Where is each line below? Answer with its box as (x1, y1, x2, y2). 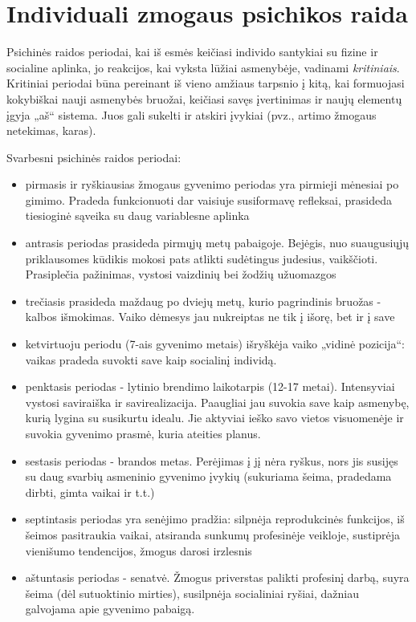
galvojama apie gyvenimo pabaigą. (25, 600, 195, 617)
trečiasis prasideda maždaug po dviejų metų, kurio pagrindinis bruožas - (25, 292, 381, 309)
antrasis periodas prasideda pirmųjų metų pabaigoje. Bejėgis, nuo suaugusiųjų (25, 234, 410, 251)
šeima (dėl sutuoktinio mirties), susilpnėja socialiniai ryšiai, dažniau (25, 584, 360, 601)
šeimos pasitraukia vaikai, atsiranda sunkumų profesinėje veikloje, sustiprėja (25, 526, 401, 543)
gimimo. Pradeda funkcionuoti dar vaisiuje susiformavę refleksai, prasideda (25, 191, 392, 208)
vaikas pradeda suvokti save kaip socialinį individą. (25, 351, 277, 368)
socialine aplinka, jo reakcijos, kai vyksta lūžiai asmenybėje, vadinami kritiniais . (6, 59, 400, 75)
